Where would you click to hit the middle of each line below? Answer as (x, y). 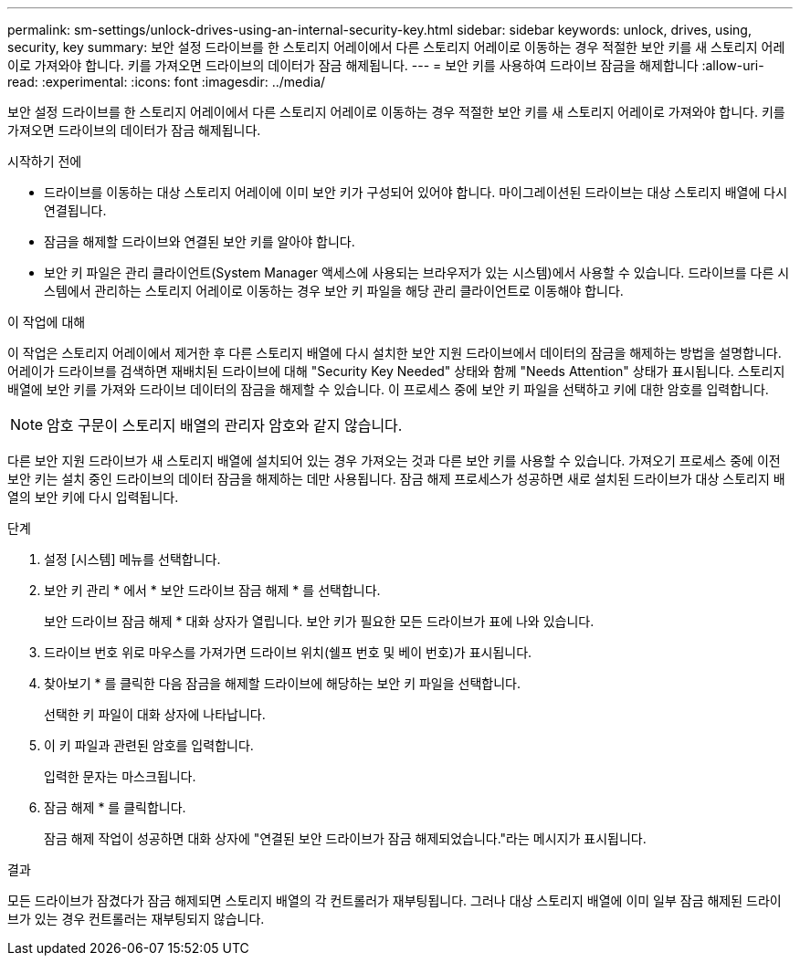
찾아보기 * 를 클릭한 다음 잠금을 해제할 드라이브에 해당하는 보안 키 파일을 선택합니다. (282, 683)
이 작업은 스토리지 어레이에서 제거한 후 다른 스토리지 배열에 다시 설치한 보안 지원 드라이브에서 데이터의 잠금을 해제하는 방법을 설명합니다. (395, 353)
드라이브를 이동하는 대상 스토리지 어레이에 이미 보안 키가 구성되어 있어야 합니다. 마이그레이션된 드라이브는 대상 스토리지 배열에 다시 (416, 192)
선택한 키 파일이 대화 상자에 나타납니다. (155, 714)
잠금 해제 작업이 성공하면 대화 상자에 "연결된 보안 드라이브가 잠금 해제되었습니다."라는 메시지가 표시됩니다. (345, 838)
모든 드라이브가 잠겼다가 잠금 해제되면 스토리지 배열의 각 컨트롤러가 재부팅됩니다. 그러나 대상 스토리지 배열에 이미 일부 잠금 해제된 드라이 (395, 900)
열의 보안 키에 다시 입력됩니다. (93, 497)
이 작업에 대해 (47, 322)
